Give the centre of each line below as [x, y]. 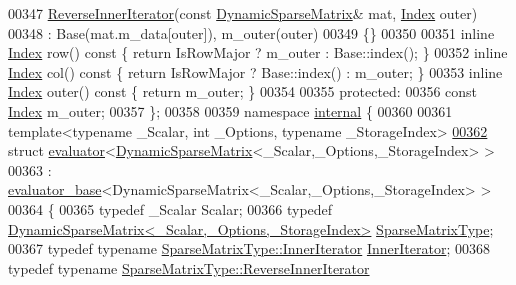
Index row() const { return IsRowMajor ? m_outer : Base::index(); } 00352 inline [258, 52]
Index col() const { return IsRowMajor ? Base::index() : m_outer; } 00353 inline [255, 71]
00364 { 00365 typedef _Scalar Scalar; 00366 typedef [170, 208]
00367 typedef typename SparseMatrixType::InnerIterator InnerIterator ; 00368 [249, 248]
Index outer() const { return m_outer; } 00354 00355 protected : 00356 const [243, 91]
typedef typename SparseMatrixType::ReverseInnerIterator [189, 267]
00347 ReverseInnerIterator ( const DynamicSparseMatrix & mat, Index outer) [243, 13]
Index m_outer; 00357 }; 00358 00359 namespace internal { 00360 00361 [230, 110]
